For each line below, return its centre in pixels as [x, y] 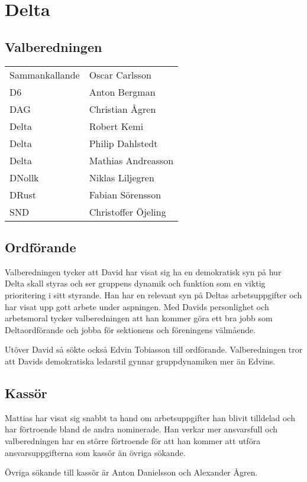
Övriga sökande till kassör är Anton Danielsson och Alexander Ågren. [131, 472]
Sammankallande [45, 74]
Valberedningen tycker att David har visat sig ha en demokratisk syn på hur [143, 271]
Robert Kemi [116, 126]
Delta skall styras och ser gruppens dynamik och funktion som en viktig [135, 283]
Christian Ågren [122, 109]
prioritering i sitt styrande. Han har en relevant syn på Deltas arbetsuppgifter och [153, 294]
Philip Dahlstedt [123, 143]
